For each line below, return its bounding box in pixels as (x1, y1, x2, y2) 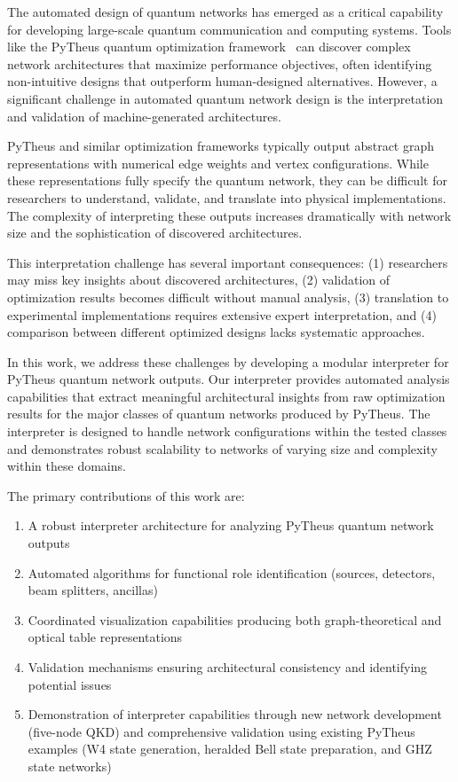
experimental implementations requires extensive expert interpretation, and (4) (7, 305, 437, 324)
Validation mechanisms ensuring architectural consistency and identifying (28, 658, 428, 676)
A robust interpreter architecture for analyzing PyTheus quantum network (28, 516, 434, 535)
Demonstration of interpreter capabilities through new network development (28, 705, 442, 723)
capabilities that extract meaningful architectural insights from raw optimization (7, 387, 446, 405)
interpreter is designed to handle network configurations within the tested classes (7, 422, 447, 441)
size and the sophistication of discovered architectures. (7, 223, 303, 242)
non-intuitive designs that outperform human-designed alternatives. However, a (7, 72, 438, 90)
